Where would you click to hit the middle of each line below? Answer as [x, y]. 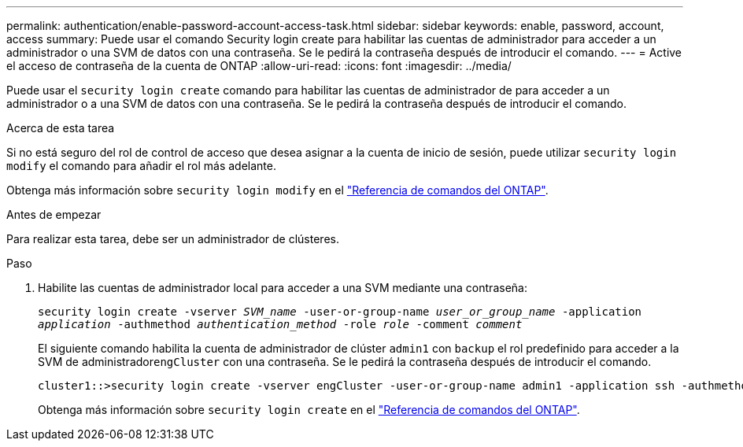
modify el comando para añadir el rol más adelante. [141, 166]
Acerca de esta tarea [61, 128]
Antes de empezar [54, 214]
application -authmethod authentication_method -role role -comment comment [280, 324]
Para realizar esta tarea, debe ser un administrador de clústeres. [173, 239]
